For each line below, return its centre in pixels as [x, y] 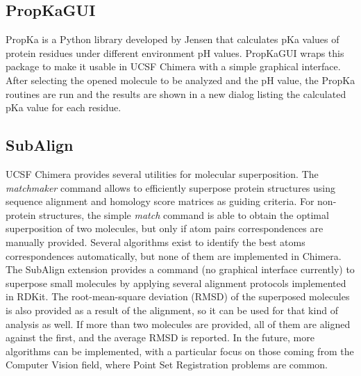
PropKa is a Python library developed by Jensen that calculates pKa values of [173, 39]
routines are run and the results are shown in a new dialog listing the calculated [176, 93]
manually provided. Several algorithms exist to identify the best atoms [156, 242]
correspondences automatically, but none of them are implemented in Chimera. [174, 255]
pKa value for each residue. [64, 107]
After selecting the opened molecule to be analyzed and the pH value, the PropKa [180, 80]
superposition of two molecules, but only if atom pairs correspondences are [165, 228]
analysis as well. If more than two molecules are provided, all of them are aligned [178, 324]
